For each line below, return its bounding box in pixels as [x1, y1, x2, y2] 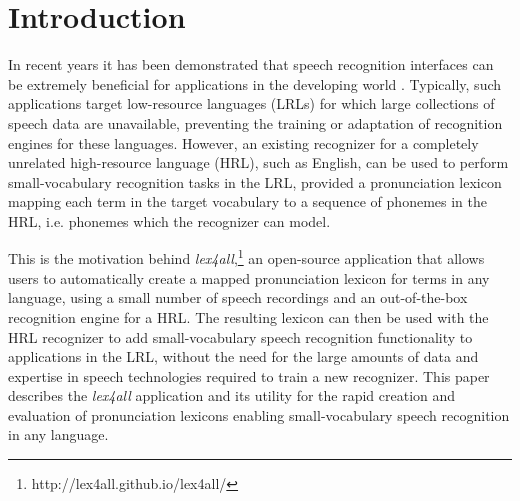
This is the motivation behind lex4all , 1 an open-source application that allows [8, 245, 485, 269]
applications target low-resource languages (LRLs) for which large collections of [8, 93, 495, 114]
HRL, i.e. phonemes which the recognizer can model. [8, 210, 331, 231]
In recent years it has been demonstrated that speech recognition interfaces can [8, 54, 494, 75]
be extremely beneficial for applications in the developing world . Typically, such [8, 73, 502, 94]
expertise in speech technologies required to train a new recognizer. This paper [8, 365, 490, 386]
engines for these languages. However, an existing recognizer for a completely [8, 132, 479, 153]
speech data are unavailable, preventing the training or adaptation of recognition [8, 112, 503, 133]
